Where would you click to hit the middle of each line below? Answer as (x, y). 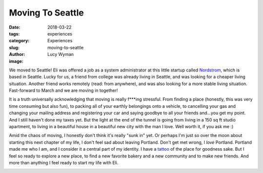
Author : (17, 54)
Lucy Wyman (61, 54)
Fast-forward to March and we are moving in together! (63, 90)
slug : (14, 47)
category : (19, 41)
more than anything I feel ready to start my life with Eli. (64, 162)
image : (16, 61)
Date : (15, 27)
